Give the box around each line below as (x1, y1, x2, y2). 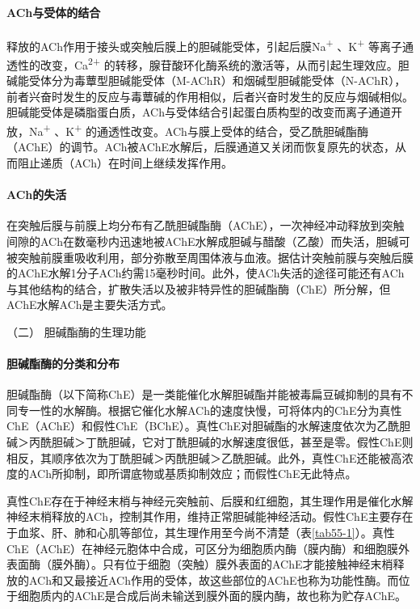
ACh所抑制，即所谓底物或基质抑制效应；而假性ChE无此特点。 (28, 465, 357, 482)
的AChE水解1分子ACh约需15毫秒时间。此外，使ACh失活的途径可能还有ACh (6, 264, 405, 281)
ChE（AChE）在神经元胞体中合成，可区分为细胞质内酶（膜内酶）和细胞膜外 (6, 539, 409, 556)
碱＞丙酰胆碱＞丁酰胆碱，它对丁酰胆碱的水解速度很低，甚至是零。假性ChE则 (6, 433, 414, 450)
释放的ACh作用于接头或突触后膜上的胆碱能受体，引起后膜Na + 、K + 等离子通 (6, 35, 414, 54)
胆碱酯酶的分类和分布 (6, 355, 120, 372)
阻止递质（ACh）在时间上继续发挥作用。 (17, 154, 233, 171)
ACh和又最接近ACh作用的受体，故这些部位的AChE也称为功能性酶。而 (28, 571, 399, 588)
